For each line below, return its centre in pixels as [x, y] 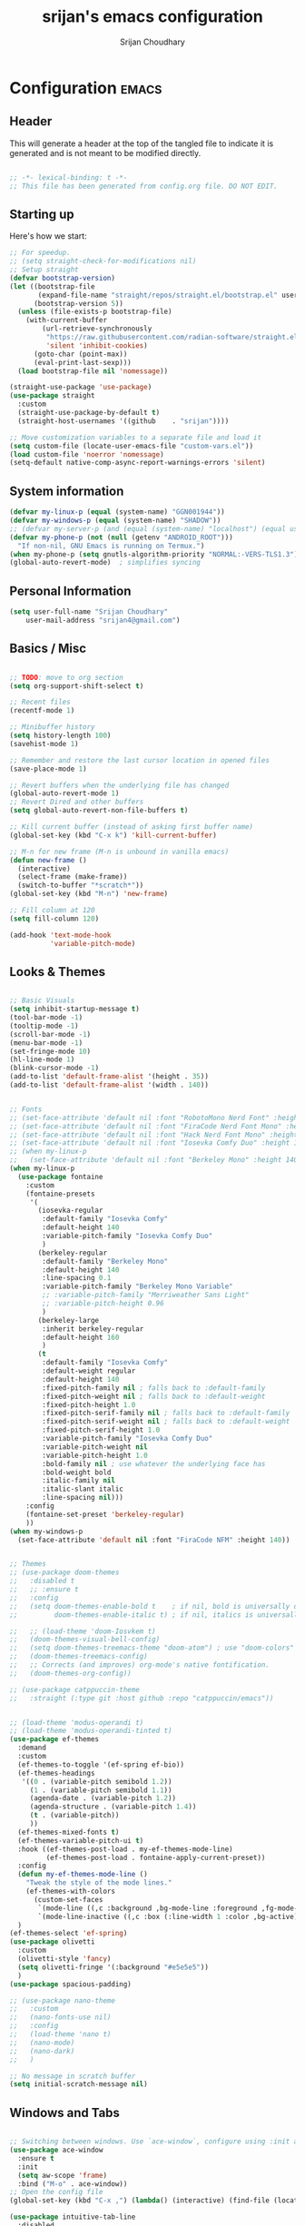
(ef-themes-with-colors [71, 1891]
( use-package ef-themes [54, 1739]
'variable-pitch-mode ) [93, 943]
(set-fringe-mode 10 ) [50, 1051]
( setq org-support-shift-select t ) [77, 686]
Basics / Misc [48, 649]
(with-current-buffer [66, 320]
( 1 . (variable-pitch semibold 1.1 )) [101, 1790]
